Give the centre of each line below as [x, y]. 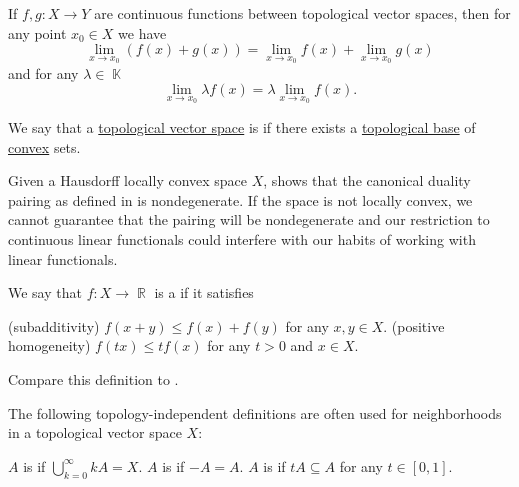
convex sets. [44, 146]
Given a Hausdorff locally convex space [128, 180]
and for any [43, 72]
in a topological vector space [95, 432]
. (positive [414, 325]
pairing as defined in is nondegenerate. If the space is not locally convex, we [240, 199]
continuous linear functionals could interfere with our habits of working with [242, 239]
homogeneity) [49, 345]
